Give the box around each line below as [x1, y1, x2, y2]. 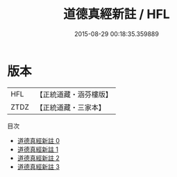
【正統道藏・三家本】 [35, 102, 106, 112]
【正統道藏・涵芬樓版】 [35, 90, 113, 99]
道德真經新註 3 [17, 162, 60, 171]
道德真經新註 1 [17, 145, 59, 153]
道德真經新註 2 [17, 153, 60, 162]
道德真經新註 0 [17, 136, 60, 144]
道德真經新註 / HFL [63, 6, 170, 22]
